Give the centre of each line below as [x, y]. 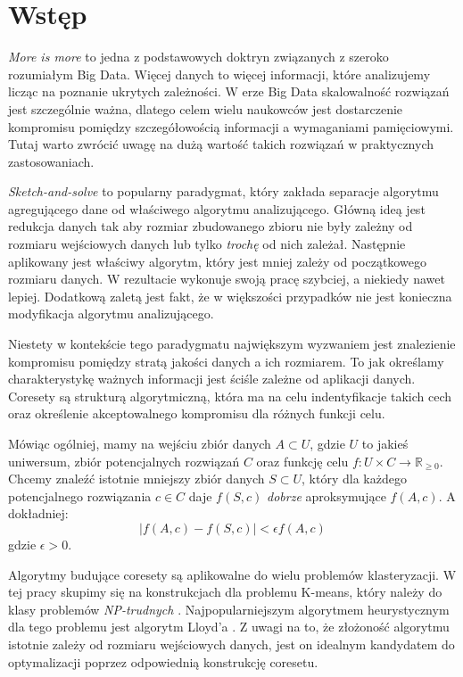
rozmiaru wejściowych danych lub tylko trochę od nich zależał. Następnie [207, 244]
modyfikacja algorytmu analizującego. [111, 314]
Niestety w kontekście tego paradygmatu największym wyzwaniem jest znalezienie [232, 344]
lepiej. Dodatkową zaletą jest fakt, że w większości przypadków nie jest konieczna [230, 296]
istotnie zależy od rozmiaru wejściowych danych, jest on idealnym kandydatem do [231, 644]
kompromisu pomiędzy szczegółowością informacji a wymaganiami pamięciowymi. [231, 126]
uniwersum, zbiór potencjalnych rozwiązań [124, 461]
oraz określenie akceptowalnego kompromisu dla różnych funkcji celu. [197, 413]
